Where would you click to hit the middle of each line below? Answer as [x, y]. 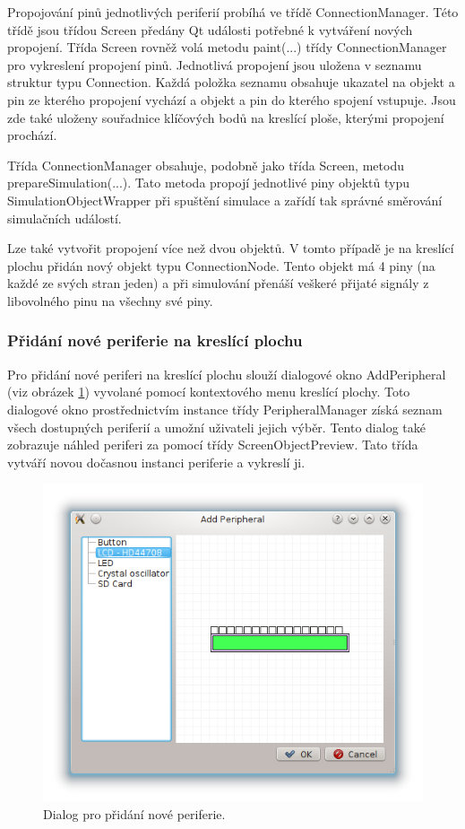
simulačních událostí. [65, 218]
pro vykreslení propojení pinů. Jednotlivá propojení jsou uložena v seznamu [215, 64]
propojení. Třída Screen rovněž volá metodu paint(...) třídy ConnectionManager [227, 47]
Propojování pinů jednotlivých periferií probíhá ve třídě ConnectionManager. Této [233, 12]
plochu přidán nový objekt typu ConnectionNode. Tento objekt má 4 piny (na [221, 265]
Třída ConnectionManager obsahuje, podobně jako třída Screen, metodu [206, 165]
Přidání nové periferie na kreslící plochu [155, 340]
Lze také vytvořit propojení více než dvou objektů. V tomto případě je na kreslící [231, 248]
